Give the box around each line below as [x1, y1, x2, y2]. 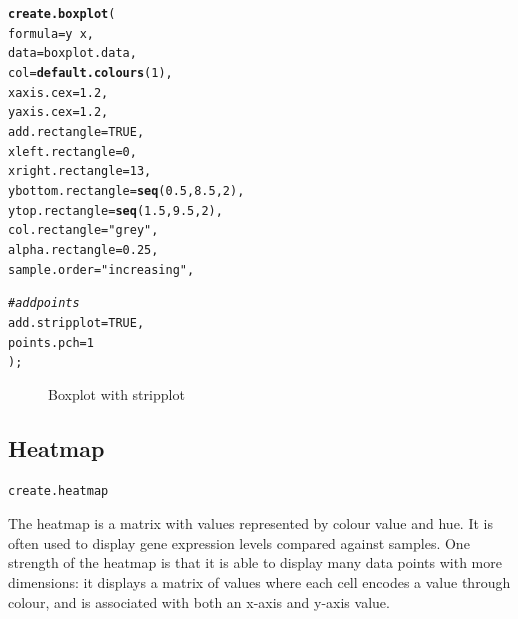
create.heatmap [8, 483, 109, 498]
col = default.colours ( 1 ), [8, 65, 173, 80]
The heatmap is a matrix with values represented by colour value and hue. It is [8, 513, 493, 534]
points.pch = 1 [8, 335, 94, 350]
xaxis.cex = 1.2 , [8, 85, 109, 100]
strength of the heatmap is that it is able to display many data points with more [8, 552, 502, 573]
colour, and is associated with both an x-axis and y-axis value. [8, 591, 390, 612]
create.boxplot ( [8, 7, 116, 21]
